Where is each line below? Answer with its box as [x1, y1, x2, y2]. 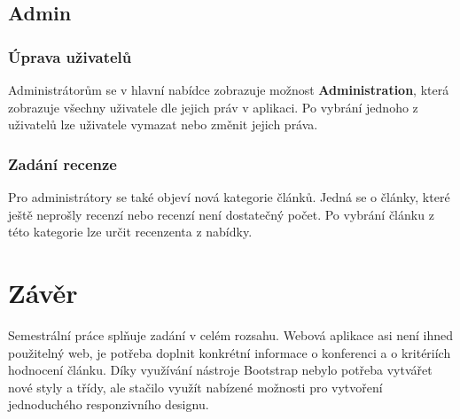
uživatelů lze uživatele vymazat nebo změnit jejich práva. [8, 115, 318, 134]
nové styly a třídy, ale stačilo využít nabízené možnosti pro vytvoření [8, 377, 383, 396]
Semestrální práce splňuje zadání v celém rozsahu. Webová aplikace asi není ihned [8, 325, 454, 344]
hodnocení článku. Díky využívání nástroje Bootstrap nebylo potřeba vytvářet [8, 361, 433, 379]
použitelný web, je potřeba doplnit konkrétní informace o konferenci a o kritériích [8, 343, 451, 361]
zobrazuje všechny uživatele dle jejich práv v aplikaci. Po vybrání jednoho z [8, 97, 418, 116]
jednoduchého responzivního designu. [8, 395, 209, 414]
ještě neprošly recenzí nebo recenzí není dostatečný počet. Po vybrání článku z [8, 205, 434, 223]
